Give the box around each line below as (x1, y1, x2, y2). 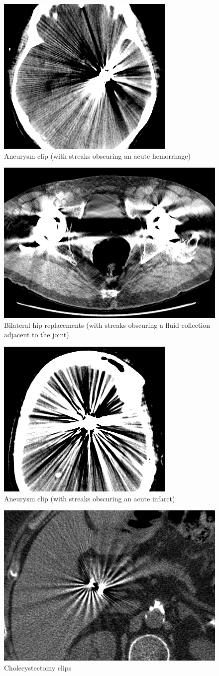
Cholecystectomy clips (4, 662, 72, 673)
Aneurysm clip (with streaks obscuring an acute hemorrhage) (4, 150, 191, 161)
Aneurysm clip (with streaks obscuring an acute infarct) (4, 493, 175, 503)
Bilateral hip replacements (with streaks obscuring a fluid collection (4, 319, 211, 330)
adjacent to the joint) (4, 329, 69, 340)
